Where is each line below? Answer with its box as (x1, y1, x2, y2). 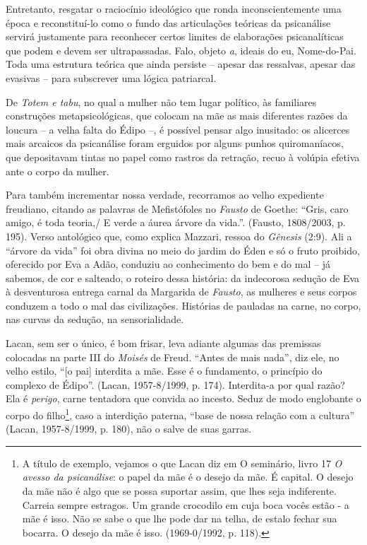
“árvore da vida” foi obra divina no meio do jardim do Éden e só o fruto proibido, (6, 242, 360, 257)
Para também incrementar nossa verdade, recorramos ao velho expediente (6, 187, 324, 202)
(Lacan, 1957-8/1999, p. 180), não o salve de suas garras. (6, 421, 252, 436)
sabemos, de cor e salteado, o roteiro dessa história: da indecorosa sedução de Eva (6, 270, 360, 285)
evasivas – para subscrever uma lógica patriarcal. (6, 70, 217, 85)
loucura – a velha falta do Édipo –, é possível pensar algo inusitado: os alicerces (6, 122, 350, 136)
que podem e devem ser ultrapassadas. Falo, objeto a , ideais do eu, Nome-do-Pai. (6, 42, 356, 57)
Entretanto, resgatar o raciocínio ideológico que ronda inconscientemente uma (6, 1, 342, 16)
